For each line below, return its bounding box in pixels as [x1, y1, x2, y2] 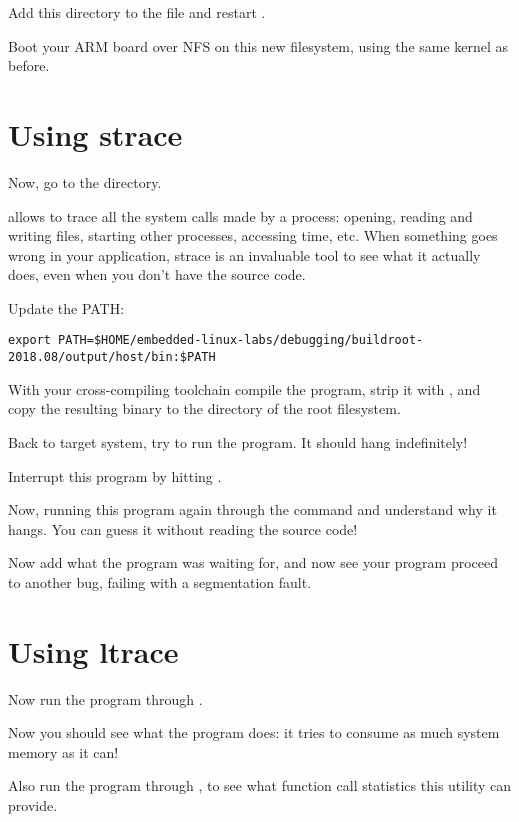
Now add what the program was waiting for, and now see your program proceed [8, 552, 499, 573]
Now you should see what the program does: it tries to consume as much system [8, 722, 500, 743]
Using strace [8, 113, 183, 154]
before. [8, 55, 50, 76]
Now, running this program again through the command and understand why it [8, 499, 497, 520]
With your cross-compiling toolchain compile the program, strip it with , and [8, 378, 481, 399]
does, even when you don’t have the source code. [8, 264, 306, 285]
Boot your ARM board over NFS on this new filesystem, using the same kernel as [8, 35, 509, 56]
